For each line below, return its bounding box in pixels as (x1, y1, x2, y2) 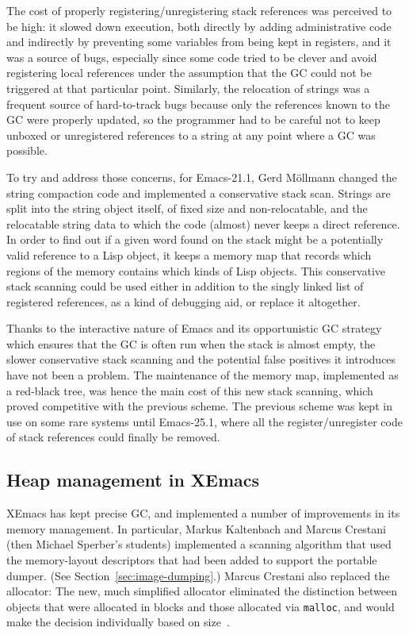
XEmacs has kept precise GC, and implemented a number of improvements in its (6, 505, 400, 521)
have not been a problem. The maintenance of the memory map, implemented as (6, 367, 399, 383)
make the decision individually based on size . (6, 614, 230, 630)
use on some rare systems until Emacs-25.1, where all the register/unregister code (6, 413, 403, 429)
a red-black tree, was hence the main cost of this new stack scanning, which (6, 382, 373, 398)
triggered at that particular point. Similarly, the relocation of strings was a (6, 79, 370, 96)
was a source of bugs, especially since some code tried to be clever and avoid (6, 48, 377, 65)
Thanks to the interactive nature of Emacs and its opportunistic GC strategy (6, 320, 382, 337)
